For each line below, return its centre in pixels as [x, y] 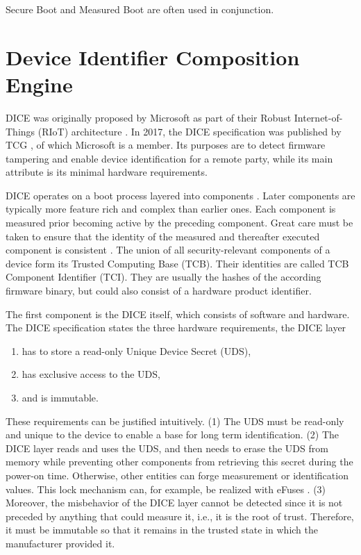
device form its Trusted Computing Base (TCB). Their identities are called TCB [177, 263]
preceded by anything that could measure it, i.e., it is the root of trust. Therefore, [180, 516]
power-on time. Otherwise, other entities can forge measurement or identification [177, 475]
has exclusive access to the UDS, [91, 374]
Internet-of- [318, 117]
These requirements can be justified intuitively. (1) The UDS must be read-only [175, 421]
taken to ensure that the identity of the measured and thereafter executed [163, 236]
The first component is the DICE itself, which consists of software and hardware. [178, 314]
